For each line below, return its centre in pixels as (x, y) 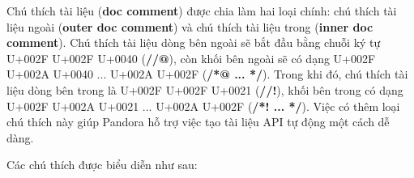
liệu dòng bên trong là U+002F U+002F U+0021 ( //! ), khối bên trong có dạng (205, 89)
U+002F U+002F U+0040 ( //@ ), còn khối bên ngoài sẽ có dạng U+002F (191, 58)
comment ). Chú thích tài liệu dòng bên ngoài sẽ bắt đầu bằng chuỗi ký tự (194, 42)
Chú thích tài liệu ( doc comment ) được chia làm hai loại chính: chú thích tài (202, 11)
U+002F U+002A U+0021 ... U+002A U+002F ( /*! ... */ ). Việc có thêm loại (203, 106)
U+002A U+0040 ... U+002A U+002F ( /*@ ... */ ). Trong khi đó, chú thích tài (207, 74)
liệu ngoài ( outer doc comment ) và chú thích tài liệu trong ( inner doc (190, 26)
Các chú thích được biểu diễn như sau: (102, 165)
